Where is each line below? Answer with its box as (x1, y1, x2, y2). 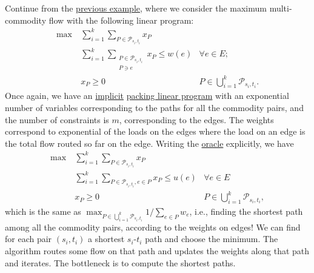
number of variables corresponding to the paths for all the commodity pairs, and (5, 101, 304, 114)
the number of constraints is (5, 113, 109, 126)
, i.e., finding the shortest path (189, 204, 303, 217)
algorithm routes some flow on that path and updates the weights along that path (5, 244, 310, 257)
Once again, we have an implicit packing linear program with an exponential (5, 89, 289, 102)
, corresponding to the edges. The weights (119, 113, 274, 126)
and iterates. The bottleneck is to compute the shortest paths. (5, 256, 236, 269)
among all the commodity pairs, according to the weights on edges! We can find (5, 220, 301, 233)
